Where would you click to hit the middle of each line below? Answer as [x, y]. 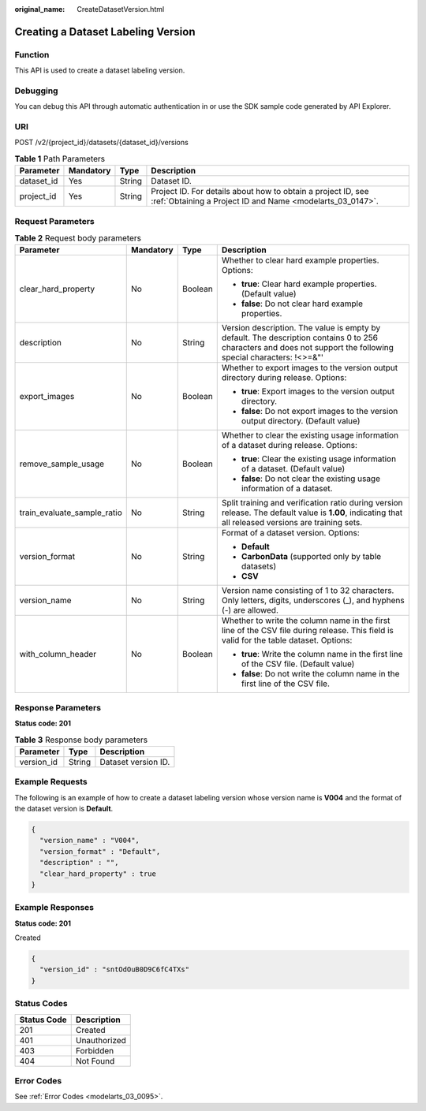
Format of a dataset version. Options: [291, 533]
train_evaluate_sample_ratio [71, 513]
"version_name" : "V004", [90, 841]
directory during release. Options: [284, 378]
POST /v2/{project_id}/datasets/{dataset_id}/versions [101, 143]
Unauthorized [101, 1040]
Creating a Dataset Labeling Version [105, 32]
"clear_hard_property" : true [98, 874]
